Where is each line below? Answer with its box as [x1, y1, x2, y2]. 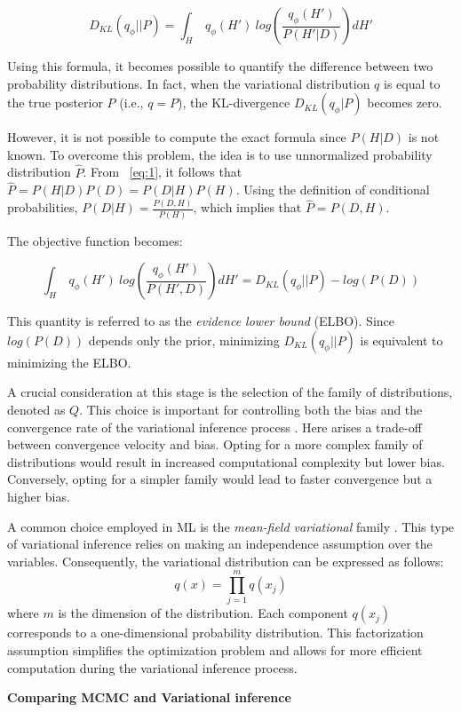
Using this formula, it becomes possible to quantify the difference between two [7, 57, 433, 75]
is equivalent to [360, 330, 443, 349]
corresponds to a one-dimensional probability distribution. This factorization [7, 623, 424, 642]
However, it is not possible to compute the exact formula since [7, 128, 346, 146]
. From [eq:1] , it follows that [83, 162, 242, 181]
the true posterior [7, 93, 103, 112]
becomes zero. [367, 93, 442, 112]
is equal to [384, 74, 441, 92]
